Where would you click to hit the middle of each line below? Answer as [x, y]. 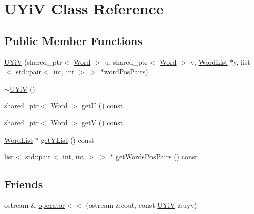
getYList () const [68, 139]
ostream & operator [35, 205]
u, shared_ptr [126, 61]
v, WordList [209, 61]
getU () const [102, 105]
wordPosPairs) [126, 72]
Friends [24, 184]
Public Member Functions [73, 40]
